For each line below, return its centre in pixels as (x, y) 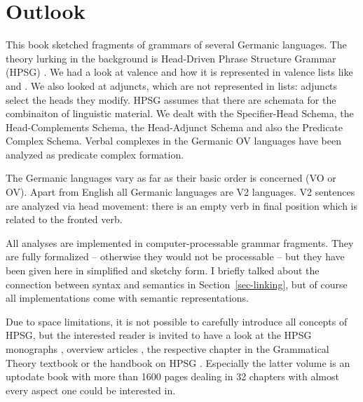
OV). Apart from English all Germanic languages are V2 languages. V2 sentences (180, 192)
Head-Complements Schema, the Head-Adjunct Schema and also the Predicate (174, 127)
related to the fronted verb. (64, 219)
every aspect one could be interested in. (91, 390)
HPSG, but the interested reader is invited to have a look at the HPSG (159, 335)
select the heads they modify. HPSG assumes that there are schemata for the (171, 99)
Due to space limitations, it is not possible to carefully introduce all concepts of (177, 321)
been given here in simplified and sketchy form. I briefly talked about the (163, 270)
